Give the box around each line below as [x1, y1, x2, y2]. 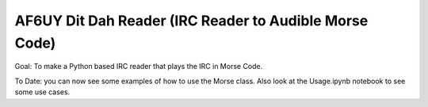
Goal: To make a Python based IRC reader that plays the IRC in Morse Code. [14, 62, 263, 71]
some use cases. [14, 87, 71, 97]
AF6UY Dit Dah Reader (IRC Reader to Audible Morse [14, 12, 369, 29]
